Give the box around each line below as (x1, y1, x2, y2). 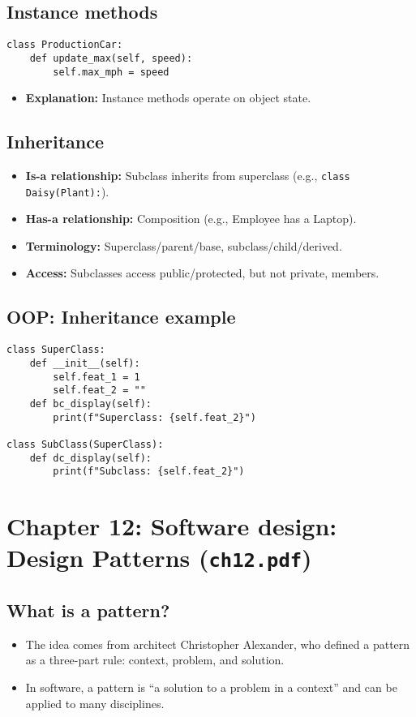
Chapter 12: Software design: (6, 509, 337, 543)
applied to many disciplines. (25, 694, 165, 711)
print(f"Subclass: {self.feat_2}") (53, 466, 245, 478)
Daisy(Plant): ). (25, 182, 109, 200)
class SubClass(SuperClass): (6, 438, 164, 450)
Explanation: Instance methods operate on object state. (25, 89, 311, 106)
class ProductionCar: (6, 39, 123, 51)
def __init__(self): (29, 357, 140, 369)
